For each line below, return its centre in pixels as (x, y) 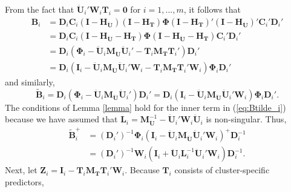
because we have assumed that (61, 119)
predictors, (25, 181)
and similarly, (30, 81)
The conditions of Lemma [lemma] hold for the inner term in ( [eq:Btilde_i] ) (145, 107)
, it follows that (212, 9)
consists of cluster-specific (222, 170)
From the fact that (40, 9)
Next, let (21, 170)
